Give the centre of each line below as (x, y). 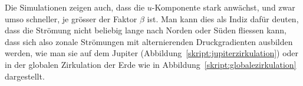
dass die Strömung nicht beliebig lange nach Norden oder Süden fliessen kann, (146, 30)
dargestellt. (25, 76)
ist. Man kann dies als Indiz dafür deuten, (223, 18)
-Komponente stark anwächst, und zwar (223, 7)
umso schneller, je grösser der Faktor (71, 18)
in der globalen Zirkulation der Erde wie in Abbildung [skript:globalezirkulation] (151, 64)
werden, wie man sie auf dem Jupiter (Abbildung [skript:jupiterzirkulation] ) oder (152, 53)
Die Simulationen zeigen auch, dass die (75, 7)
